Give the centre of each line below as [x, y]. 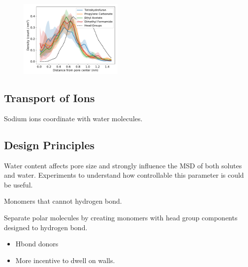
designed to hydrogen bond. [46, 227]
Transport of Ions [49, 98]
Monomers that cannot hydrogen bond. [63, 201]
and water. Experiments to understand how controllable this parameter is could [124, 175]
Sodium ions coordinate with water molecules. [73, 118]
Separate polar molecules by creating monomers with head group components [121, 218]
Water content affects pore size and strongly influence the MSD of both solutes [123, 165]
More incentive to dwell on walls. [65, 260]
